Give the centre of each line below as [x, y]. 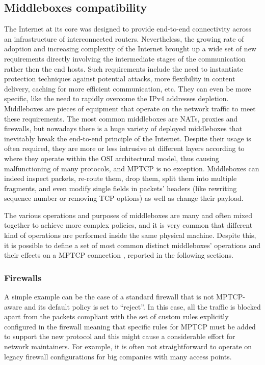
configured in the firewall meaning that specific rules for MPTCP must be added [130, 326]
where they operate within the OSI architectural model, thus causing [112, 158]
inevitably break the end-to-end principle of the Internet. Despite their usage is [128, 138]
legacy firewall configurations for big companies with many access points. [118, 356]
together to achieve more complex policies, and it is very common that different [128, 225]
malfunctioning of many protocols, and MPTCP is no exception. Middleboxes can [132, 168]
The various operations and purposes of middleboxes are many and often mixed [128, 215]
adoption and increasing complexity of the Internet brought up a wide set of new [130, 49]
